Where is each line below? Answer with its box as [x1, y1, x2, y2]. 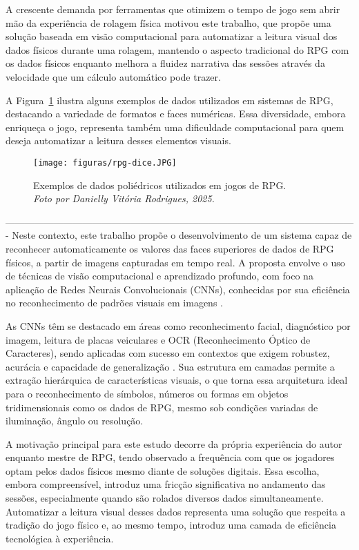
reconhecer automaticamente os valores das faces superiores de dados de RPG [6, 241, 334, 255]
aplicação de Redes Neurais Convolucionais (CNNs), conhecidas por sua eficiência [6, 282, 350, 296]
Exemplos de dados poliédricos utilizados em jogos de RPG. [33, 177, 287, 192]
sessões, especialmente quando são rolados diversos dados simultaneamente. [6, 491, 324, 505]
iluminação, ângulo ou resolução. [6, 413, 144, 428]
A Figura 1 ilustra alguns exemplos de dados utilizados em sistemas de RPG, [6, 92, 333, 107]
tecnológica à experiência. [6, 531, 114, 545]
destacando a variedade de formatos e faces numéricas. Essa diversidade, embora [6, 106, 346, 121]
